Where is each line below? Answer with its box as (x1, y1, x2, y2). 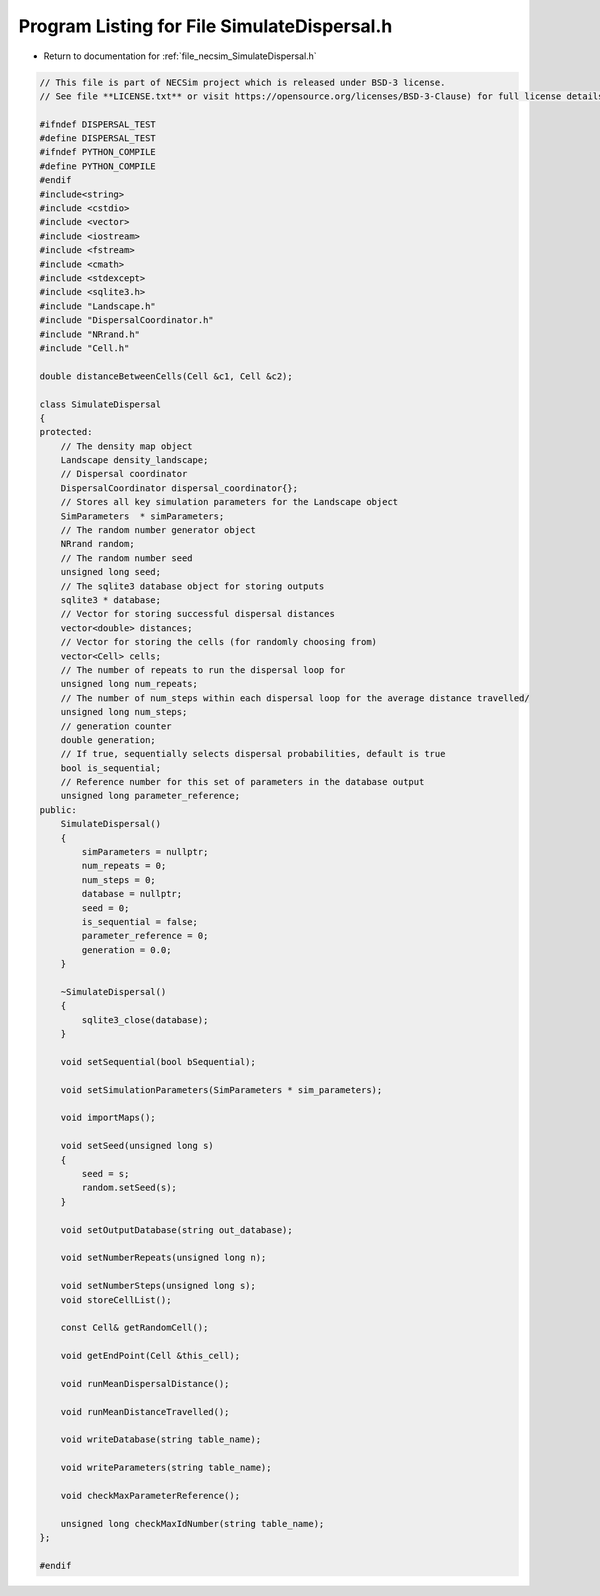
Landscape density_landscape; (60, 455, 209, 466)
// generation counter (60, 720, 172, 732)
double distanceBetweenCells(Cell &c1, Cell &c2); (39, 370, 294, 382)
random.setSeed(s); (81, 1182, 177, 1194)
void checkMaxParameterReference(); (60, 1490, 240, 1501)
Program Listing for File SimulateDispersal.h (18, 15, 393, 37)
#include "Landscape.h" (39, 300, 157, 312)
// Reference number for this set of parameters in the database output (60, 776, 425, 788)
